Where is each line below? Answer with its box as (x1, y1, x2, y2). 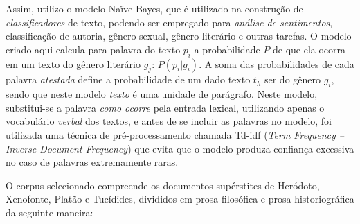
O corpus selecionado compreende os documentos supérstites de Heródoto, (6, 178, 320, 192)
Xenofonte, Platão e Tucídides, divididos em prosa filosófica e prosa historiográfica (6, 191, 354, 206)
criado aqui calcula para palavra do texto (6, 42, 181, 56)
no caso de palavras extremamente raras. (6, 155, 179, 169)
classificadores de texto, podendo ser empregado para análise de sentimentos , (6, 15, 333, 29)
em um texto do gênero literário (6, 56, 141, 71)
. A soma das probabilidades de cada (199, 56, 354, 71)
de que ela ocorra (272, 42, 346, 56)
